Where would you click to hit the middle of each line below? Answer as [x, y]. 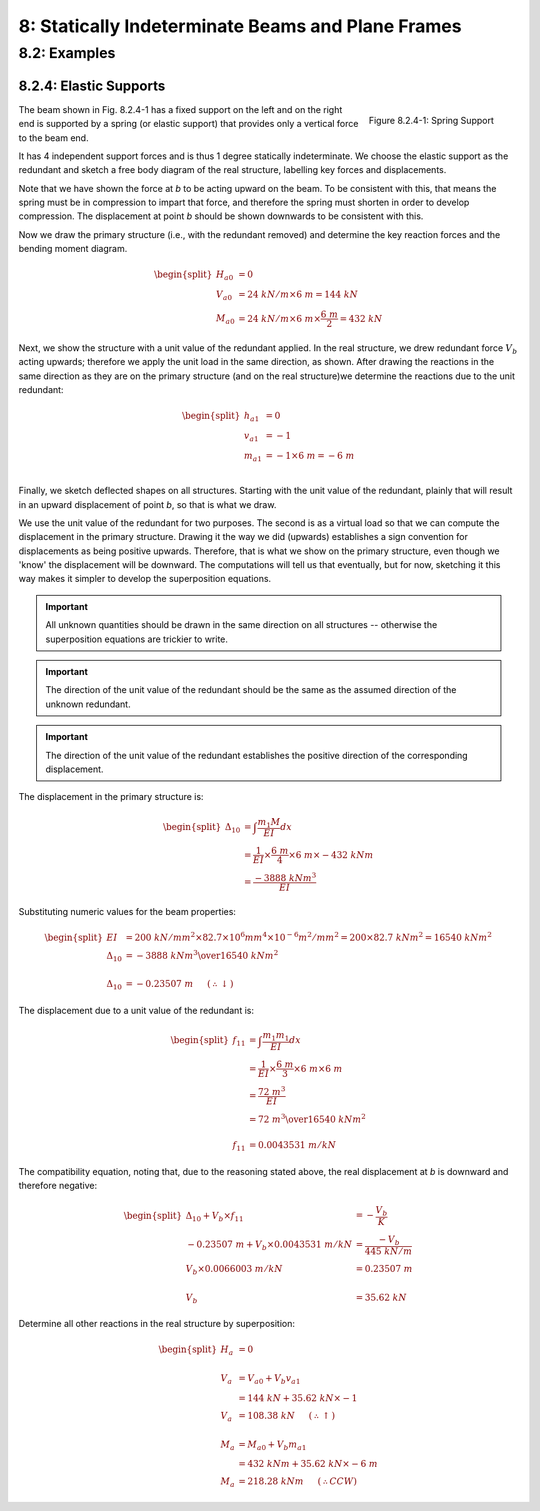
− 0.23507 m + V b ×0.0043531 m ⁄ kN [270, 1246]
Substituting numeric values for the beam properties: [127, 911]
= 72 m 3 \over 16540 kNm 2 [307, 1118]
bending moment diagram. [73, 249]
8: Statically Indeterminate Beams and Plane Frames [240, 26]
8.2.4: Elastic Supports [92, 85]
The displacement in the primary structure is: [111, 797]
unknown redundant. [88, 704]
